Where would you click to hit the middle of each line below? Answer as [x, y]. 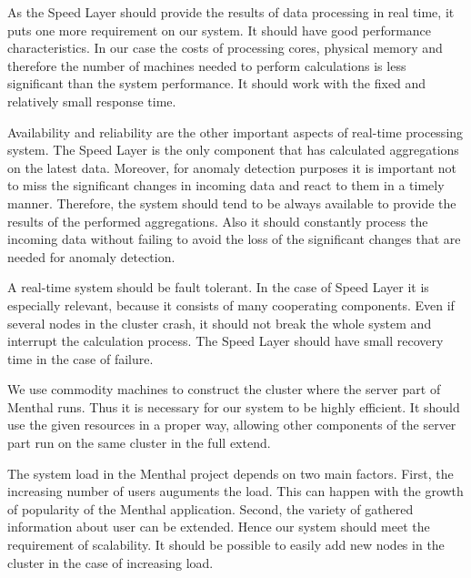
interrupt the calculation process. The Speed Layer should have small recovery [225, 341]
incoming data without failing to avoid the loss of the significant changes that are [234, 239]
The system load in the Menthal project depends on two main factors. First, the [230, 473]
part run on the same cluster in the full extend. [139, 443]
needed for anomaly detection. [91, 256]
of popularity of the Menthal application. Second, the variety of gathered [210, 508]
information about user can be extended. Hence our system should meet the [219, 527]
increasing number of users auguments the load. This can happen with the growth [235, 491]
